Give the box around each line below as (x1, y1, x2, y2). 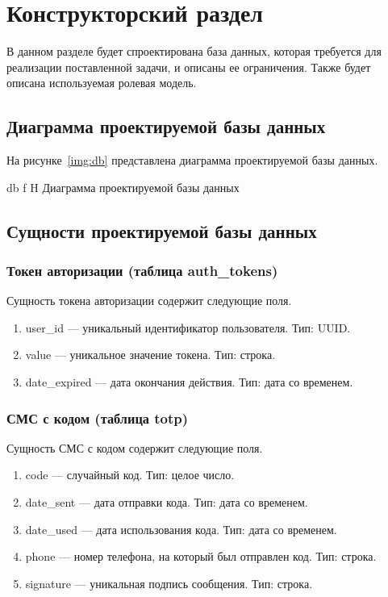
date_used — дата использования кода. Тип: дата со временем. (25, 520, 337, 537)
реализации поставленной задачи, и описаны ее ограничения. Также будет (6, 58, 371, 75)
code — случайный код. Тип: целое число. (25, 466, 235, 483)
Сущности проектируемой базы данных (6, 218, 317, 243)
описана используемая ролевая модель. (6, 74, 197, 91)
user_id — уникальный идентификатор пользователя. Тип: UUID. (25, 319, 351, 336)
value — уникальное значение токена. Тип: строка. (25, 346, 276, 363)
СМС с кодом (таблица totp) (6, 407, 189, 428)
